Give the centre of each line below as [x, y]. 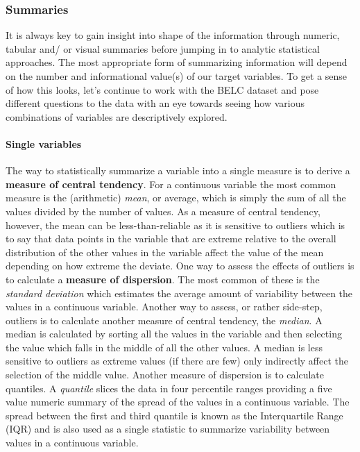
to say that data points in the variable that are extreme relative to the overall [171, 238]
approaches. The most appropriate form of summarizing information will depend [177, 62]
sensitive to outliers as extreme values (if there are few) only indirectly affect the [177, 361]
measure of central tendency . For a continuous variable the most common [171, 184]
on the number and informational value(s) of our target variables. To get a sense [177, 76]
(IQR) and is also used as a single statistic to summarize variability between [168, 429]
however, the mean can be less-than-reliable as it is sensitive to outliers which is [175, 225]
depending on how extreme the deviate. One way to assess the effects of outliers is [180, 266]
